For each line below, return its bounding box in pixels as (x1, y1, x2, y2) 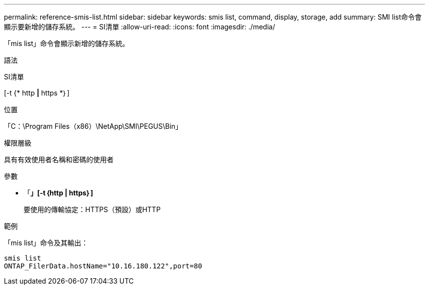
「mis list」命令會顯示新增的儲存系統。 (4, 39, 129, 48)
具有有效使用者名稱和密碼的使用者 (4, 155, 114, 164)
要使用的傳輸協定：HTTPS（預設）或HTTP (24, 205, 161, 214)
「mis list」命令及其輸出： (4, 239, 88, 247)
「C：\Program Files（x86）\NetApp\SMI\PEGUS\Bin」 (4, 122, 183, 130)
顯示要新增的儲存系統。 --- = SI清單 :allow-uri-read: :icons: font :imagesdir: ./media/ (4, 23, 275, 31)
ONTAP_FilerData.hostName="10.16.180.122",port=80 (4, 262, 202, 270)
